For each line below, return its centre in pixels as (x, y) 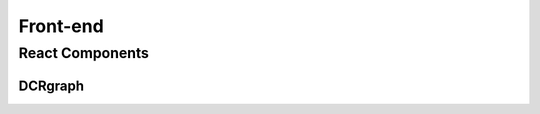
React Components (84, 53)
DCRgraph (51, 85)
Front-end (61, 26)
